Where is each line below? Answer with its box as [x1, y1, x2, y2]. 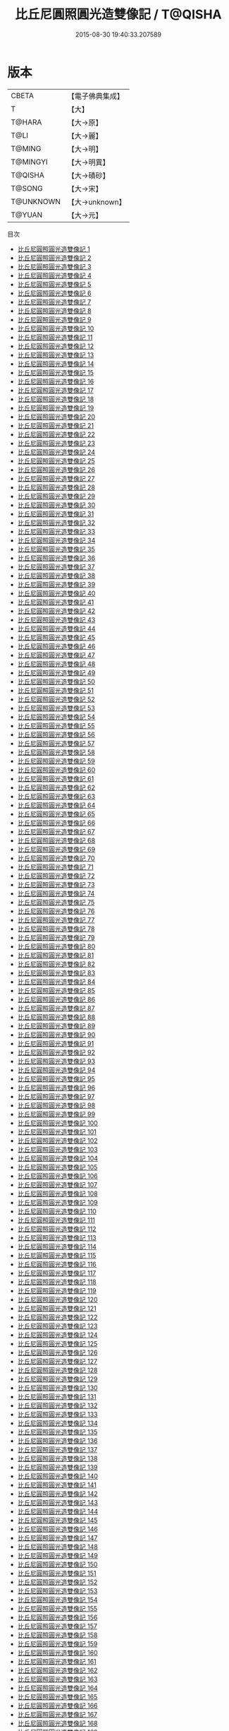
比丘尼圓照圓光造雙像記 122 [17, 1313, 98, 1321]
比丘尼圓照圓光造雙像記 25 [17, 456, 95, 465]
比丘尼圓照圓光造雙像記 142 [17, 1489, 99, 1498]
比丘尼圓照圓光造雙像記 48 [17, 660, 96, 668]
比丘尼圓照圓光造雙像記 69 [17, 845, 96, 853]
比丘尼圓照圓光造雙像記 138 [17, 1454, 98, 1463]
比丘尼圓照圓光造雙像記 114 [17, 1242, 97, 1251]
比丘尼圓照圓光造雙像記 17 [17, 386, 94, 394]
